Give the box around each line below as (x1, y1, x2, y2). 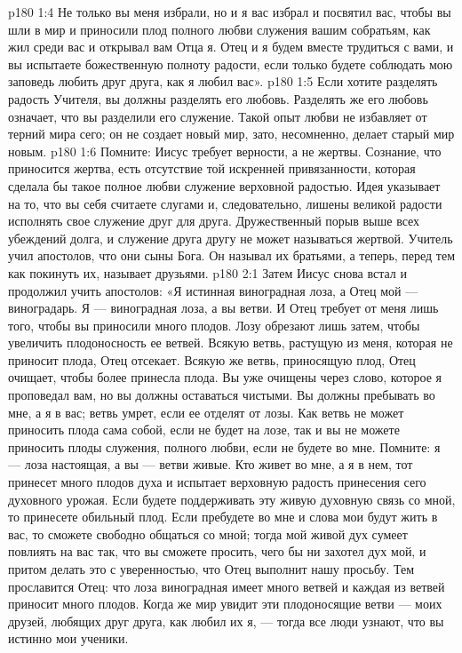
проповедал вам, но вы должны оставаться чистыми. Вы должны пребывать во (8, 386, 435, 404)
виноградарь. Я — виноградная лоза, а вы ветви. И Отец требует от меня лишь (8, 299, 439, 317)
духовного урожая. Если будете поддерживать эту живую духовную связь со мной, (8, 490, 456, 508)
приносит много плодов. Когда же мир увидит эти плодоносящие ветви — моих (8, 594, 442, 613)
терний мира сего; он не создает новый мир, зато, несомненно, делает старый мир (8, 124, 455, 143)
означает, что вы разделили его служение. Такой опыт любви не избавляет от (8, 107, 427, 125)
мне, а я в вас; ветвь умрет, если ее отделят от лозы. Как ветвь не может (8, 402, 404, 421)
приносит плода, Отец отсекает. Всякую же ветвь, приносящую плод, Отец (8, 350, 416, 369)
